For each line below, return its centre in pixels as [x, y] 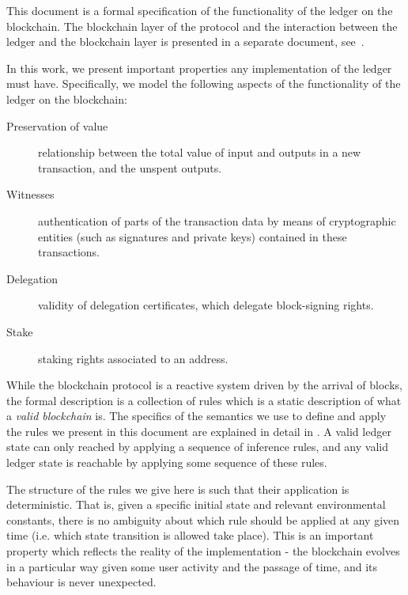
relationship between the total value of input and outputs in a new [200, 152]
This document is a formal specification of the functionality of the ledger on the [200, 10]
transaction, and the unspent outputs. [130, 167]
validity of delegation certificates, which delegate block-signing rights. [206, 305]
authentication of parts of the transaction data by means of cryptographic [217, 220]
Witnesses [30, 194]
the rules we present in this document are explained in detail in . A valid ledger [199, 431]
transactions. [69, 252]
